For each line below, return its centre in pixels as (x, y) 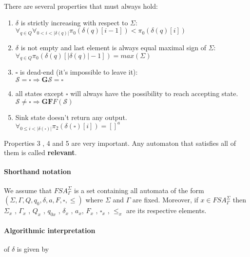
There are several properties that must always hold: (81, 6)
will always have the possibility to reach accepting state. (154, 93)
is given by (33, 248)
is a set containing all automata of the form (139, 190)
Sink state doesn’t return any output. (71, 117)
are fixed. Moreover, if (165, 200)
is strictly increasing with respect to (74, 22)
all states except (39, 93)
